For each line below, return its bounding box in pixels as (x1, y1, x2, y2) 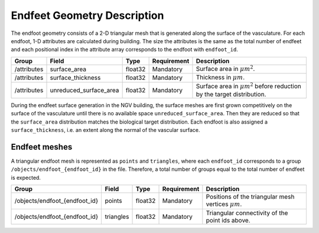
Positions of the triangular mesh (206, 193, 295, 201)
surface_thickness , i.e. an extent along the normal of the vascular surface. (11, 127, 200, 134)
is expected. (11, 174, 41, 181)
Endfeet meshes (11, 142, 73, 152)
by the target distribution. (196, 90, 266, 98)
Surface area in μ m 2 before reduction (196, 81, 301, 90)
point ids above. (206, 216, 250, 224)
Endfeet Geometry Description (11, 9, 164, 22)
